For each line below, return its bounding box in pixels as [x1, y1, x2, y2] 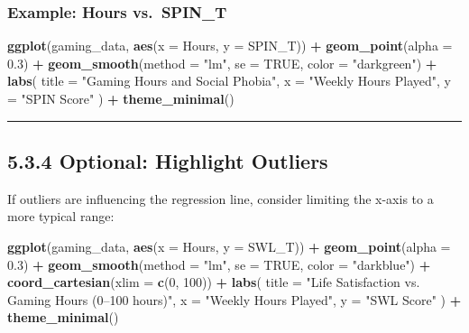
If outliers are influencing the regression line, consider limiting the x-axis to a [7, 189, 434, 208]
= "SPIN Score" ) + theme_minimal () [7, 89, 234, 107]
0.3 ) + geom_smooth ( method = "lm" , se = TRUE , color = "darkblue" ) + [7, 254, 431, 273]
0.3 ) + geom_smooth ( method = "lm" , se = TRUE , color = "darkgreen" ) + [7, 53, 437, 72]
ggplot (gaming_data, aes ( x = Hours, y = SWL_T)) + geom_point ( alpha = [7, 236, 451, 255]
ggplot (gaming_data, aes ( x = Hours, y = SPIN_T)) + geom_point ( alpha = [7, 36, 453, 55]
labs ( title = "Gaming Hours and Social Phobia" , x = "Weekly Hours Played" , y [7, 71, 451, 90]
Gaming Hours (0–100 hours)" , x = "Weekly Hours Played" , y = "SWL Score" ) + [7, 290, 462, 309]
